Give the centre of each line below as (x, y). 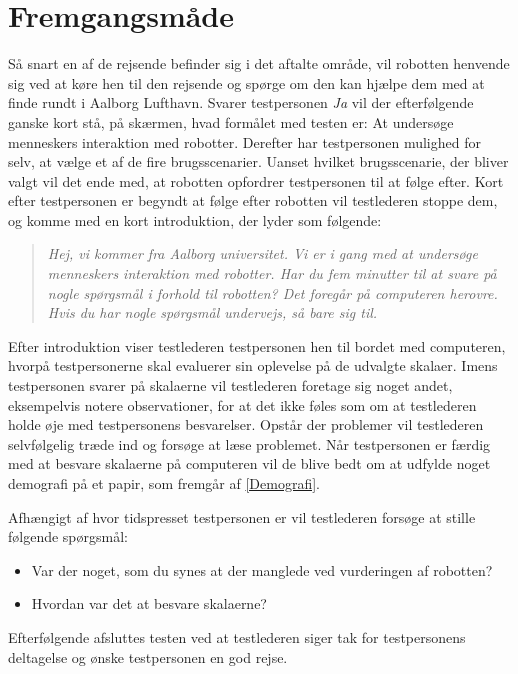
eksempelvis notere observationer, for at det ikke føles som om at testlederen (242, 404)
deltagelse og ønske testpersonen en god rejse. (148, 656)
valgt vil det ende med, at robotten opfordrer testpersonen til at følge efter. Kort (256, 180)
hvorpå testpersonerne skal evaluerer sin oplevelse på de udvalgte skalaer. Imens (253, 365)
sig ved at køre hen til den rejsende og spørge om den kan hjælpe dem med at (246, 82)
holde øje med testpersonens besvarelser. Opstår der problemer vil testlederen (246, 424)
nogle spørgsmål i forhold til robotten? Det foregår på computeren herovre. (272, 292)
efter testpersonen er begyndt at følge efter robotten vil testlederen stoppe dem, (253, 200)
